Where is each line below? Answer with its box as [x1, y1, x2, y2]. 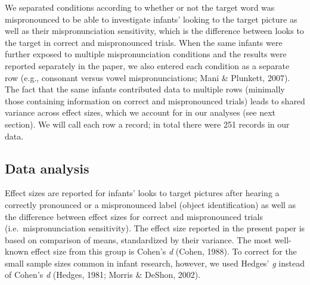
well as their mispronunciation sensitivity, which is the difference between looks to [5, 24, 304, 37]
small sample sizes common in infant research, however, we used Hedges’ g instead [5, 256, 305, 269]
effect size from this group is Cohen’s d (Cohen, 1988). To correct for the [31, 245, 297, 258]
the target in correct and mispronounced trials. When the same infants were [5, 36, 283, 48]
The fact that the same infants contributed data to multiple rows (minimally [5, 83, 285, 95]
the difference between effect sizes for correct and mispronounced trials [5, 210, 263, 222]
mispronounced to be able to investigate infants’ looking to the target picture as [5, 13, 297, 25]
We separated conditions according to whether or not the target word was [5, 1, 275, 13]
